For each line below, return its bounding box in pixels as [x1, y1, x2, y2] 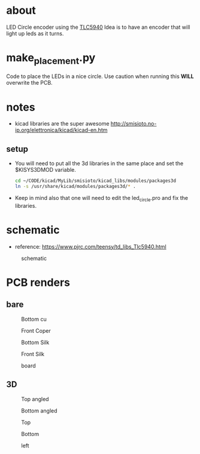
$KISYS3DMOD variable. [14, 166, 77, 174]
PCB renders [6, 276, 71, 289]
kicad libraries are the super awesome [14, 120, 110, 127]
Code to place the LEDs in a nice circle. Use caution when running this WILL [6, 73, 194, 80]
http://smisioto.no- [110, 120, 157, 127]
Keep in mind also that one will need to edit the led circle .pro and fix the [14, 194, 189, 203]
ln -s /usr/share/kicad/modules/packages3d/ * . [14, 184, 136, 190]
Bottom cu [21, 315, 47, 322]
